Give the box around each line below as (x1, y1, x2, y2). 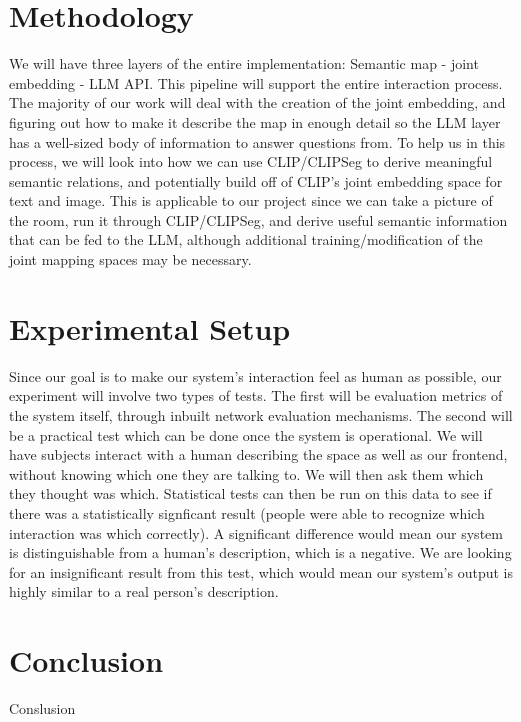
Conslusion (9, 698, 76, 719)
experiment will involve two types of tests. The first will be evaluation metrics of (9, 385, 503, 406)
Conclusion (9, 640, 164, 681)
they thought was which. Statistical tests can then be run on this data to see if (9, 483, 492, 504)
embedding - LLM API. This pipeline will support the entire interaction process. (9, 72, 503, 93)
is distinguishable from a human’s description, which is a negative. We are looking (9, 542, 512, 563)
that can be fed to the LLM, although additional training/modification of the (9, 229, 483, 250)
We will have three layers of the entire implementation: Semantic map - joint (9, 53, 479, 74)
